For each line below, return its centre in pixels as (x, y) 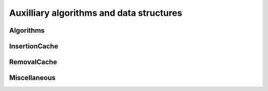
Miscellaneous (32, 78)
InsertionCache (34, 46)
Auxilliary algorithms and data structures (96, 13)
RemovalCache (33, 62)
